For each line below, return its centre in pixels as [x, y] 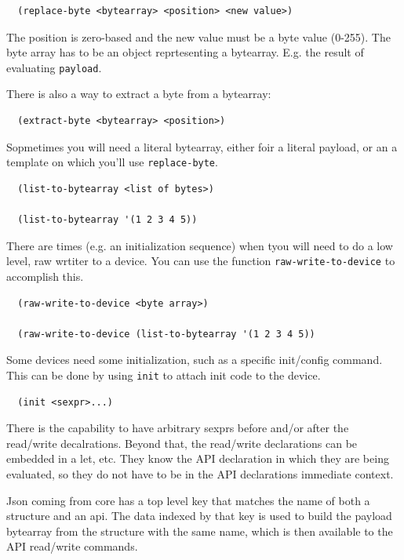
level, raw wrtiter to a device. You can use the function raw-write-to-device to [201, 261]
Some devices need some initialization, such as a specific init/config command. [195, 360]
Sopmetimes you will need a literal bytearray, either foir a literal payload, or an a [202, 146]
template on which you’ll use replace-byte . [112, 162]
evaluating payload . [54, 67]
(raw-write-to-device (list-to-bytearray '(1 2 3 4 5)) [166, 334]
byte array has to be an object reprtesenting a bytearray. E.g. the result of [185, 52]
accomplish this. [45, 276]
